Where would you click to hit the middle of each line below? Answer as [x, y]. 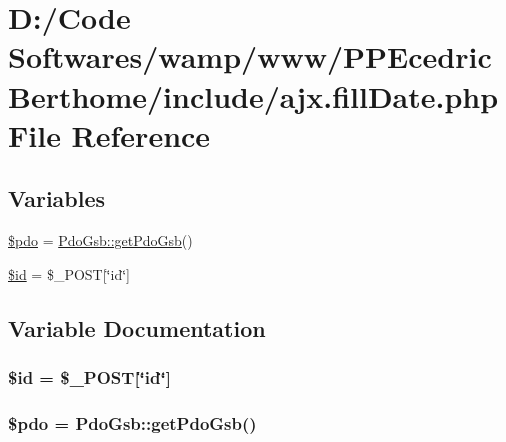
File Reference [109, 134]
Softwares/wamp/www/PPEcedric [250, 56]
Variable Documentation [137, 327]
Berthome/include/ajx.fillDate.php [253, 95]
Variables [57, 198]
